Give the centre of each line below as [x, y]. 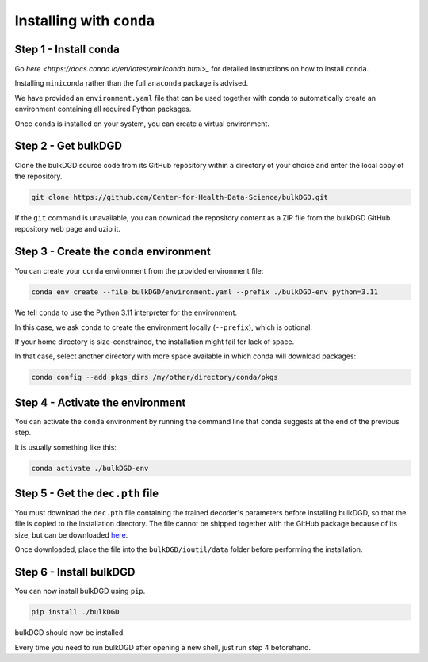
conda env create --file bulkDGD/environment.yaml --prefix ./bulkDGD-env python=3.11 [205, 292]
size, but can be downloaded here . [71, 534]
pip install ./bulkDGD [75, 612]
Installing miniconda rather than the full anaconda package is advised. [132, 83]
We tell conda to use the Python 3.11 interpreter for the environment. [126, 312]
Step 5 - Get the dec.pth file [86, 493]
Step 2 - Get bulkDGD [69, 146]
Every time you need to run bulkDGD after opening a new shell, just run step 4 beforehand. [163, 647]
